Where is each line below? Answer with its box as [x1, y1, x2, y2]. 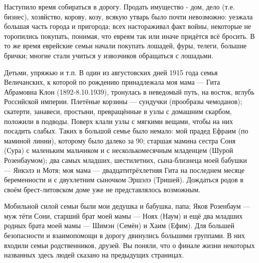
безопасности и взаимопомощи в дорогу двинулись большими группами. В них [4, 230, 245, 241]
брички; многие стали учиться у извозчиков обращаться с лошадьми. [4, 50, 214, 60]
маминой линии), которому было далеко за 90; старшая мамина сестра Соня [4, 135, 236, 145]
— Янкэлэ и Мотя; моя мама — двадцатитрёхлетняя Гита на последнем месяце [4, 164, 245, 175]
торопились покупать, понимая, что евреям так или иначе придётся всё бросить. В [4, 30, 255, 41]
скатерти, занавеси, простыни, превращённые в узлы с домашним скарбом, [4, 106, 232, 116]
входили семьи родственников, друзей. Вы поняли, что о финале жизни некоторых [4, 240, 255, 250]
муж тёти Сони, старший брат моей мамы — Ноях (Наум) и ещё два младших [4, 210, 243, 221]
